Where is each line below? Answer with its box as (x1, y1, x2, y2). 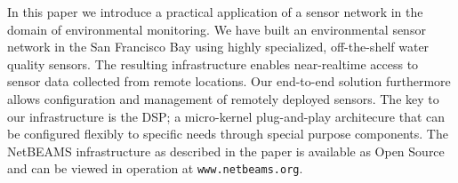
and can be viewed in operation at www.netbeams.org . (7, 159, 303, 178)
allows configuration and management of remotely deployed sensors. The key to (7, 89, 439, 107)
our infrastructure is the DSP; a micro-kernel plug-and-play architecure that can (7, 107, 446, 125)
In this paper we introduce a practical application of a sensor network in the (7, 3, 423, 20)
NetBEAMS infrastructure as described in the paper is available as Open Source (7, 141, 445, 160)
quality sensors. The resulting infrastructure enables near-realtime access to (7, 54, 419, 73)
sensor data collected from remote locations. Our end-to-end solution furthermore (7, 72, 451, 91)
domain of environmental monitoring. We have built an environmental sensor (7, 20, 426, 38)
